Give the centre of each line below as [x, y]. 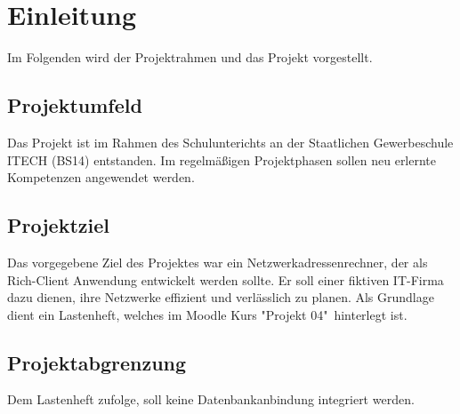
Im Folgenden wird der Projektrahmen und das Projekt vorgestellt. [190, 57]
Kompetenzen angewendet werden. [101, 177]
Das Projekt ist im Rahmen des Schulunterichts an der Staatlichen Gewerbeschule [230, 142]
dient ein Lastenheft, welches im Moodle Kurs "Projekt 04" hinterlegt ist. [207, 314]
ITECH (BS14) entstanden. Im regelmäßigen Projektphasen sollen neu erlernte [222, 159]
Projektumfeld [75, 105]
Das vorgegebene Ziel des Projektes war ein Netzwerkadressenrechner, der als [218, 262]
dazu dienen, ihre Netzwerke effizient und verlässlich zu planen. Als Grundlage [221, 297]
